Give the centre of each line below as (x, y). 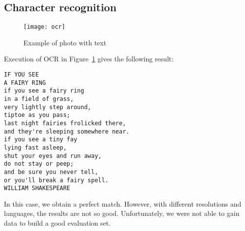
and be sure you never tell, (51, 172)
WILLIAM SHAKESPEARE (37, 188)
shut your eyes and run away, (53, 156)
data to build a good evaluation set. (57, 223)
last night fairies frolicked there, (65, 123)
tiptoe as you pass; (37, 115)
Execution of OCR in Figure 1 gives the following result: (89, 59)
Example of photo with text (65, 42)
